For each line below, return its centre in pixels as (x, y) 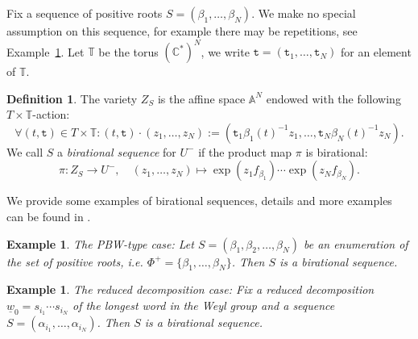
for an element (376, 51)
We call (25, 151)
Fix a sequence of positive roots (85, 13)
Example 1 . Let (46, 51)
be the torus (128, 51)
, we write (225, 51)
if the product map (245, 151)
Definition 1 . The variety (72, 98)
